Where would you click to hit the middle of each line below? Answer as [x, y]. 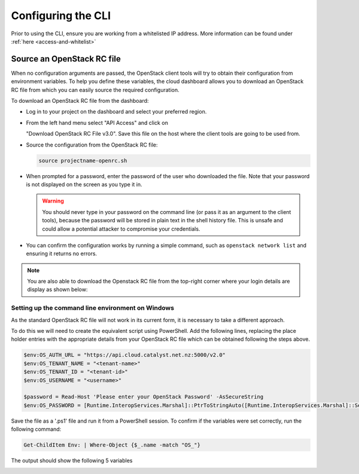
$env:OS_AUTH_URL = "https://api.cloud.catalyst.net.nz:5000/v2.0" [125, 355]
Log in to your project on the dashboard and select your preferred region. [116, 112]
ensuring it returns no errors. [62, 253]
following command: [36, 429]
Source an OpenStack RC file [66, 59]
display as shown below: [57, 289]
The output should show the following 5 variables [72, 461]
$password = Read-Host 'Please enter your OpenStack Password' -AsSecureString [144, 397]
